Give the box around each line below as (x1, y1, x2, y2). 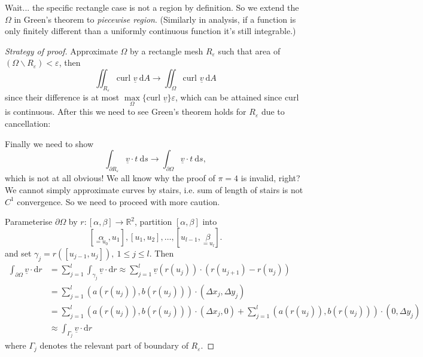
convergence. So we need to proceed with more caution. (17, 195, 220, 208)
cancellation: (5, 117, 51, 129)
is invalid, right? (241, 172, 300, 184)
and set (5, 246, 32, 259)
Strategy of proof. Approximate (5, 44, 118, 57)
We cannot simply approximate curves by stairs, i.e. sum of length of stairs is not (5, 183, 303, 196)
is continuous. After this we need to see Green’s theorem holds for (5, 105, 247, 118)
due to (261, 105, 285, 118)
